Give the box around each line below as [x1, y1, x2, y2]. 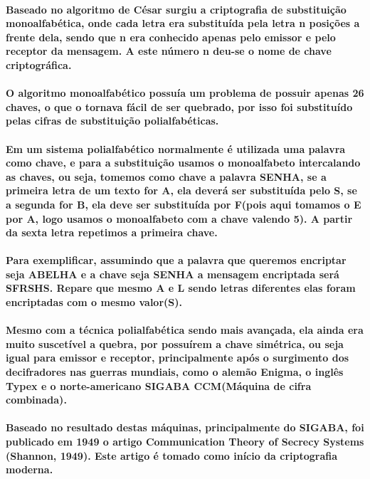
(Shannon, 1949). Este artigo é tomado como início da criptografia [6, 448, 338, 463]
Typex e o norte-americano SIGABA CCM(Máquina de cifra [6, 378, 312, 393]
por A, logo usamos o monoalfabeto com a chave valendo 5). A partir [6, 211, 353, 226]
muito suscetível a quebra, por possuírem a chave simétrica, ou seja [6, 336, 344, 351]
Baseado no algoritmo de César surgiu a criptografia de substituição [6, 1, 347, 16]
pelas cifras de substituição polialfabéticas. [6, 113, 219, 128]
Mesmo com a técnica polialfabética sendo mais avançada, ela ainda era [6, 322, 364, 337]
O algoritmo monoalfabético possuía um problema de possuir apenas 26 [6, 85, 364, 100]
